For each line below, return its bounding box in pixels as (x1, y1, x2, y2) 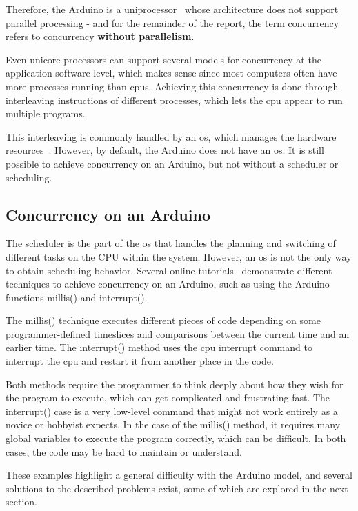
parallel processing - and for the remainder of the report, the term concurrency (6, 15, 339, 30)
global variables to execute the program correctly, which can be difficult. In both (6, 431, 346, 445)
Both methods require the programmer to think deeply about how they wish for (6, 377, 344, 391)
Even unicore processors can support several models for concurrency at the (6, 52, 321, 66)
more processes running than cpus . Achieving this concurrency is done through (6, 79, 339, 93)
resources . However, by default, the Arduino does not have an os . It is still (6, 143, 324, 157)
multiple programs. (6, 106, 86, 121)
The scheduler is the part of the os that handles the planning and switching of (6, 236, 336, 250)
